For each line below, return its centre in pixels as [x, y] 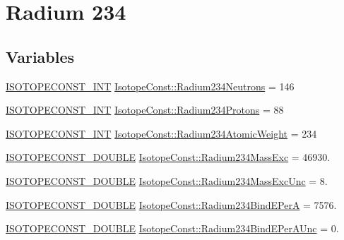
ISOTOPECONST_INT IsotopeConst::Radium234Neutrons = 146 [150, 86]
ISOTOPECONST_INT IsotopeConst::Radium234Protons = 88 [145, 110]
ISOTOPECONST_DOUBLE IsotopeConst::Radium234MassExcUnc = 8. [167, 180]
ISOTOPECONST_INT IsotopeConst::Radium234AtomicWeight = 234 [161, 133]
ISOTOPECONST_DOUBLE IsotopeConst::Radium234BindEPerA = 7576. [171, 204]
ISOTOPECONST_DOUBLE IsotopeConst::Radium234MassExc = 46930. [168, 157]
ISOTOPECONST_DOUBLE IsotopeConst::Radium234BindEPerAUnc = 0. [172, 228]
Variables [40, 56]
